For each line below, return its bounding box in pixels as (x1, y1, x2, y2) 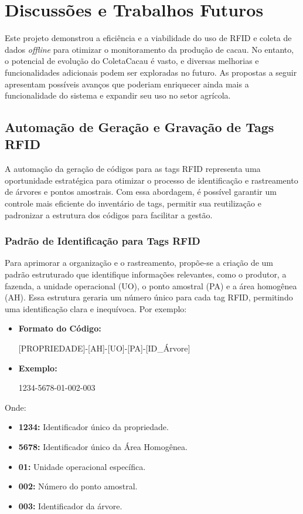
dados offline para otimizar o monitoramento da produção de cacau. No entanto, (5, 43, 294, 55)
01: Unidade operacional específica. (18, 460, 146, 472)
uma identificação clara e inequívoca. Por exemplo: (5, 302, 187, 315)
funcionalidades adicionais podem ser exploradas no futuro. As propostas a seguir (5, 66, 297, 78)
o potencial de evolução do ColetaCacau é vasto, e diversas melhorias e (5, 55, 259, 67)
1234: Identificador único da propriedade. (18, 421, 169, 433)
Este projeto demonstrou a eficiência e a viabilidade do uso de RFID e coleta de (5, 32, 292, 44)
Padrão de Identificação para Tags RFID (5, 234, 200, 248)
